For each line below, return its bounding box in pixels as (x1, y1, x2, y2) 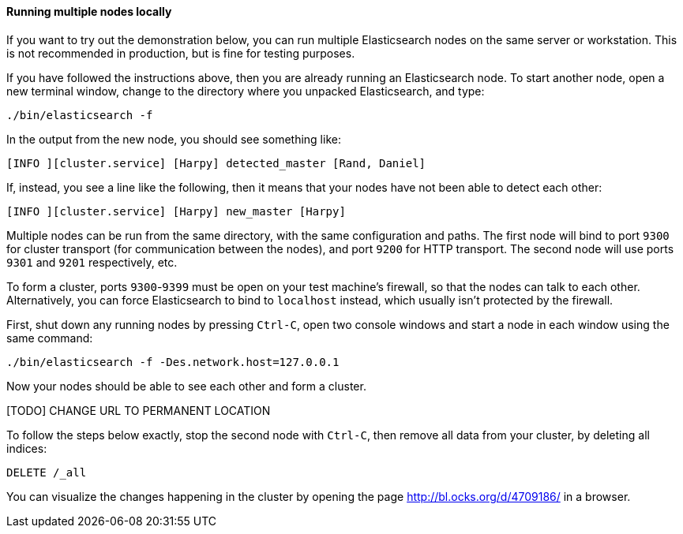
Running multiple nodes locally (6, 5, 172, 18)
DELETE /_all (6, 465, 87, 479)
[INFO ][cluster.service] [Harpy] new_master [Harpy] (6, 204, 346, 218)
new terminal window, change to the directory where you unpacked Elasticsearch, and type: (6, 84, 485, 98)
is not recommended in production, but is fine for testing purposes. (6, 46, 355, 60)
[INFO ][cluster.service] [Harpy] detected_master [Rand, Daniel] (6, 156, 426, 170)
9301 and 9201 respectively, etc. (6, 255, 178, 269)
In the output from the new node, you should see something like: (6, 132, 341, 146)
